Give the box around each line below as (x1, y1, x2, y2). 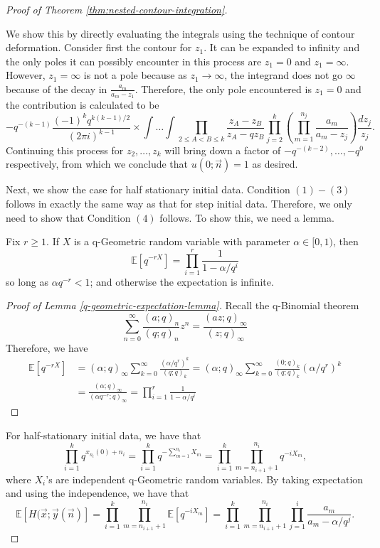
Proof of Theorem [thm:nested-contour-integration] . (6, 2, 228, 16)
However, (6, 68, 46, 82)
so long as (6, 274, 49, 289)
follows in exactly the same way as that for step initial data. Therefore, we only (6, 195, 352, 210)
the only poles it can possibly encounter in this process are (6, 53, 262, 68)
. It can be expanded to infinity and (204, 40, 360, 55)
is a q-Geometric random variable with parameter (73, 234, 290, 249)
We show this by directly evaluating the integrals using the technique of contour (6, 26, 355, 41)
